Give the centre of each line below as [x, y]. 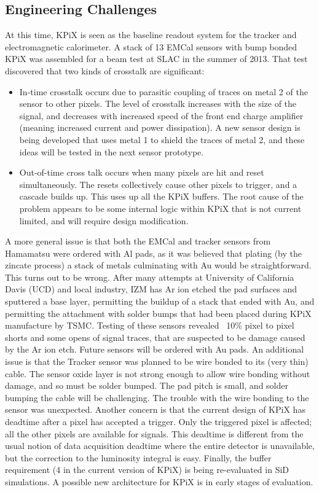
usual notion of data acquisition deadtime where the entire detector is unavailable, [160, 446]
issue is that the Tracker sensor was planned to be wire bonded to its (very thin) [157, 361]
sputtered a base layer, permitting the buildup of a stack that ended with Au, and [160, 301]
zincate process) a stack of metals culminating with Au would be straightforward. [158, 265]
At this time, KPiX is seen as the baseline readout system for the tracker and [151, 35]
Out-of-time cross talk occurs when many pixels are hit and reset [142, 172]
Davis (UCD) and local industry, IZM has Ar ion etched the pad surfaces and [151, 289]
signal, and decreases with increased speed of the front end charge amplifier [161, 115]
